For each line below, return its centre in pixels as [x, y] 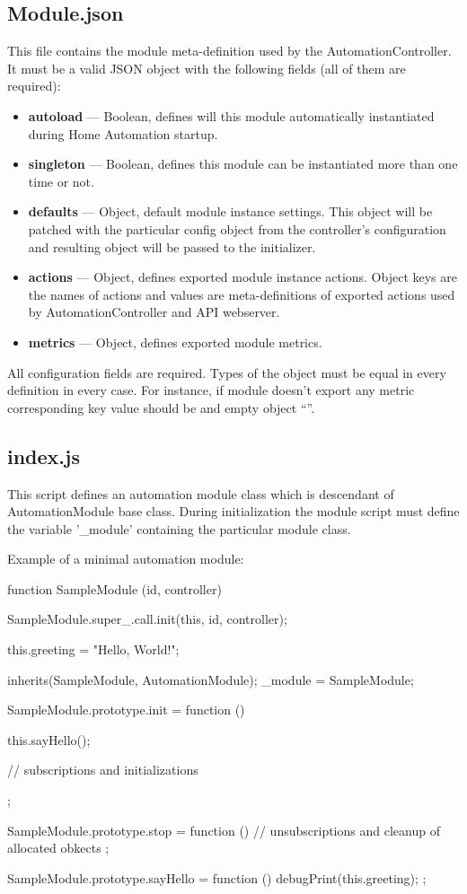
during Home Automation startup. [123, 133]
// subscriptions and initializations [103, 770]
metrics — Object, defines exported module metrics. [175, 342]
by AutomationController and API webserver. [154, 312]
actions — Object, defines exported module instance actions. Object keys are [243, 277]
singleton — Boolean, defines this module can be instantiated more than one [243, 164]
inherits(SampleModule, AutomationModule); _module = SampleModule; [211, 679]
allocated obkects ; [58, 848]
